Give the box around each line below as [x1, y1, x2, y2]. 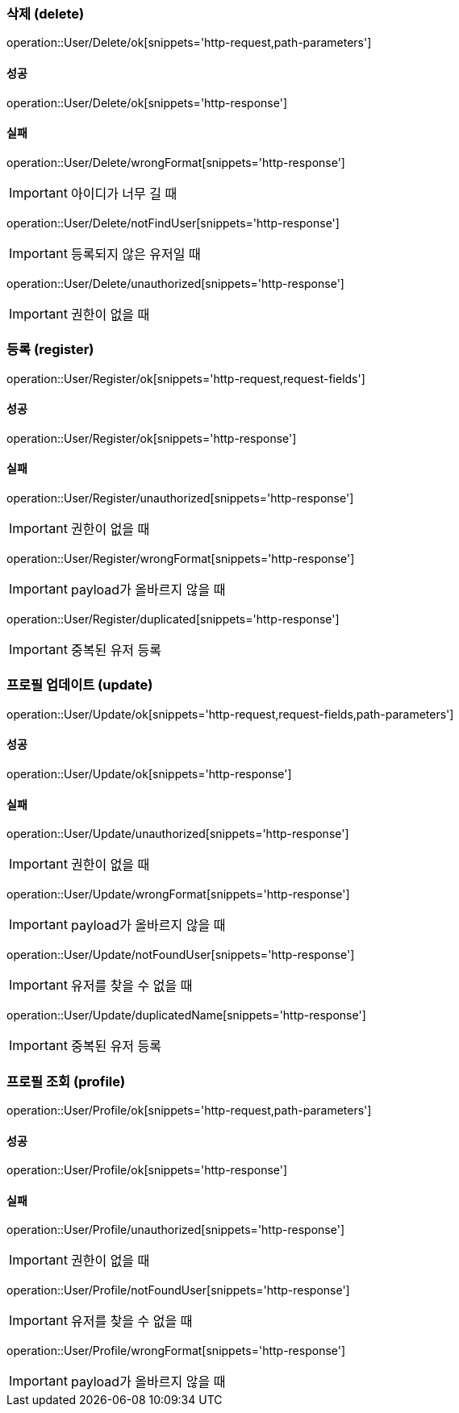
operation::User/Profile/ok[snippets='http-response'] [6, 1163, 288, 1177]
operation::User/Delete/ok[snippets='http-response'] [6, 95, 288, 110]
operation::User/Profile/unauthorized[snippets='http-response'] [6, 1223, 345, 1237]
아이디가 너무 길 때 [70, 185, 177, 202]
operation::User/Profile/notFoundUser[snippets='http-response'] [6, 1283, 350, 1298]
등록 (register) [6, 341, 94, 358]
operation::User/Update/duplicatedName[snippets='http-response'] [6, 1008, 366, 1023]
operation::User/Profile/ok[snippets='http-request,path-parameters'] [6, 1102, 372, 1117]
